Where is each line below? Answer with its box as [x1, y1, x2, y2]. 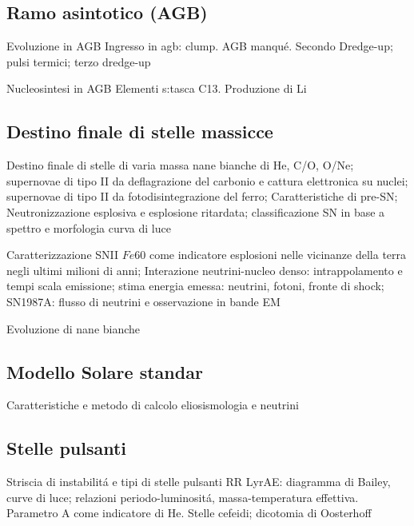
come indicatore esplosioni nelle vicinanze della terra [149, 246, 407, 263]
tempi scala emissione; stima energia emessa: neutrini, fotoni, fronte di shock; [6, 277, 384, 294]
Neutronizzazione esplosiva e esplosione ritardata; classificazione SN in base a [6, 203, 385, 220]
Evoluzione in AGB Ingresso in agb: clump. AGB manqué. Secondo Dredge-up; [6, 38, 393, 54]
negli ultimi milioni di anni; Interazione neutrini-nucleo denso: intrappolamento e [6, 261, 403, 278]
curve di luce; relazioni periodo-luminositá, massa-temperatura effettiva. [6, 488, 359, 505]
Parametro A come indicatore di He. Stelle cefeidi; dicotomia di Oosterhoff [6, 504, 372, 521]
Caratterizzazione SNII [6, 246, 119, 263]
